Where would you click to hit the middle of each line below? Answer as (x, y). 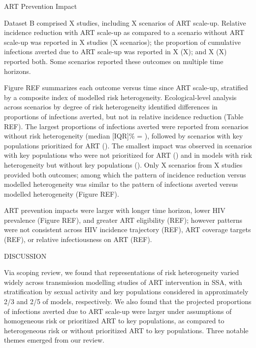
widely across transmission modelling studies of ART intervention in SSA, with (123, 282)
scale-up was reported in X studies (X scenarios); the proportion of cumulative (122, 42)
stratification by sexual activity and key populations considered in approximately (126, 292)
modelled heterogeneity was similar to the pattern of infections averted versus (121, 184)
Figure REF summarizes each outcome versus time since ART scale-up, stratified (126, 87)
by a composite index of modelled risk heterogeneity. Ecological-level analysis (120, 97)
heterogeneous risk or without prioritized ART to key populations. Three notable (126, 330)
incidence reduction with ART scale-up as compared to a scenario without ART (124, 32)
